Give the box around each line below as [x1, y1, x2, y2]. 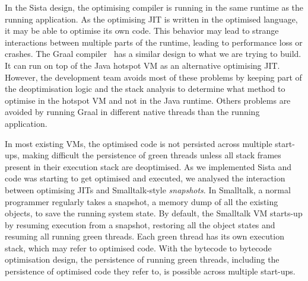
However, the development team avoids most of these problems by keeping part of [5, 71, 302, 83]
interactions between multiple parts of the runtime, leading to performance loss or [5, 36, 303, 48]
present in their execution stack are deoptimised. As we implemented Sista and [5, 160, 292, 173]
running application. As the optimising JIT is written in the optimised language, [5, 12, 298, 25]
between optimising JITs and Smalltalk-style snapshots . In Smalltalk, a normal [5, 183, 291, 196]
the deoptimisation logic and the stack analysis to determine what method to [5, 82, 285, 95]
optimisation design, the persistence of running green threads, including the [5, 253, 280, 266]
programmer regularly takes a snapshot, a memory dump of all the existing [5, 195, 278, 207]
